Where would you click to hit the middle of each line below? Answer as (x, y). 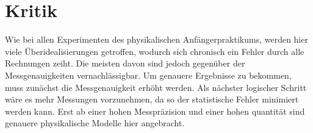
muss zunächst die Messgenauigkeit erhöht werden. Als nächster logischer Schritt (156, 87)
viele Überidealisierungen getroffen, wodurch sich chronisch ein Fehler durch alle (155, 51)
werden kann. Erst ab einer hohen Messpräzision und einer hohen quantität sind (155, 111)
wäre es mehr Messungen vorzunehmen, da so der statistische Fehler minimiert (152, 99)
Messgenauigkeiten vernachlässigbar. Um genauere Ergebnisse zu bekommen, (148, 75)
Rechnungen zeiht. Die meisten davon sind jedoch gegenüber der (125, 63)
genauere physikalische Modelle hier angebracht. (95, 123)
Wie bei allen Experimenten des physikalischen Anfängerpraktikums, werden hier (156, 39)
